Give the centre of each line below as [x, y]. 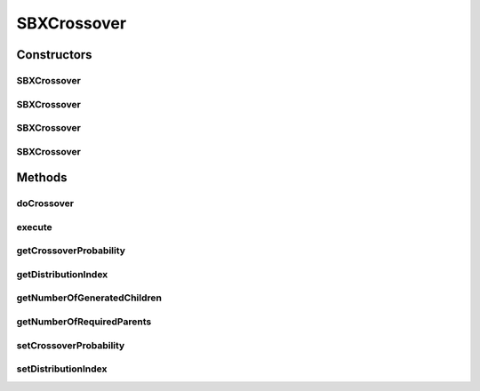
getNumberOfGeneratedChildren [89, 298]
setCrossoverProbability [71, 345]
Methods [42, 178]
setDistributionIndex [62, 369]
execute [34, 227]
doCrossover [45, 203]
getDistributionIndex [62, 274]
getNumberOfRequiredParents [84, 322]
